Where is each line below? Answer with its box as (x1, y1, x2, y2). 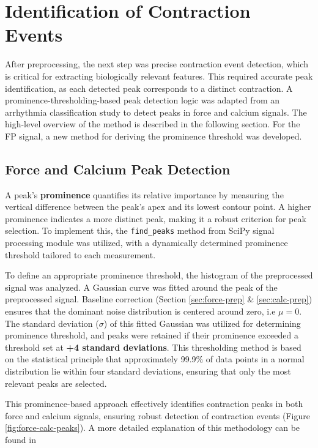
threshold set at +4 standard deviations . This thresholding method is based (5, 340, 301, 353)
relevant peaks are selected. (5, 376, 107, 389)
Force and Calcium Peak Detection (5, 159, 231, 178)
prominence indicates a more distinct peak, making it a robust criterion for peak (5, 212, 306, 225)
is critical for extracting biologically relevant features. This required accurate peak (5, 69, 313, 82)
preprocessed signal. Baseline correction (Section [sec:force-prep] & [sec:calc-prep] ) (5, 293, 312, 305)
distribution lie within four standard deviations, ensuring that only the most (5, 365, 291, 378)
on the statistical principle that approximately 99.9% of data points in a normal (5, 353, 305, 365)
